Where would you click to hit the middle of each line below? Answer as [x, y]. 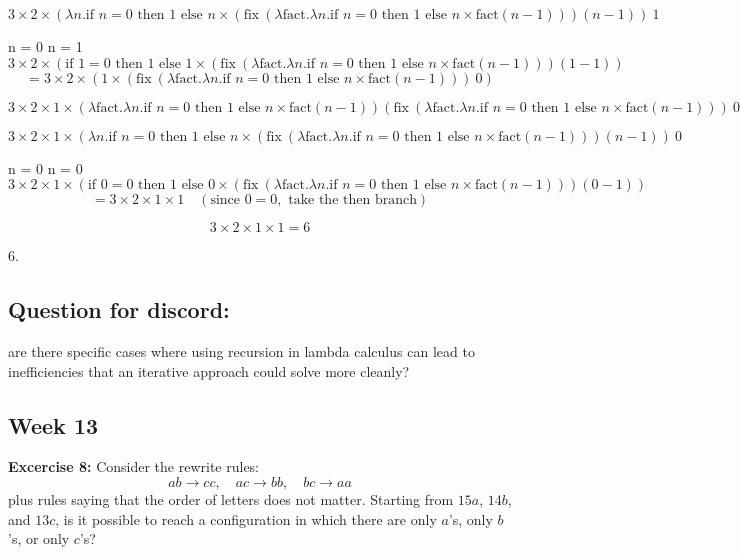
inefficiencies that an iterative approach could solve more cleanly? [209, 370]
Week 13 [53, 424]
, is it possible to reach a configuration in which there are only [246, 518]
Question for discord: [119, 309]
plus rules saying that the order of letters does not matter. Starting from [231, 498]
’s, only [470, 518]
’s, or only [39, 538]
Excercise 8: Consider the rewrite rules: [134, 466]
